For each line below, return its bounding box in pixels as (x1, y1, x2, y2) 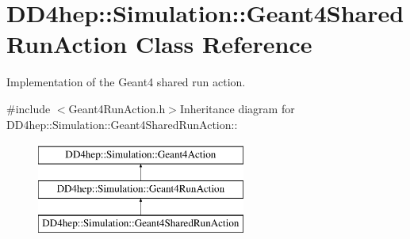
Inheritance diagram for (179, 100, 295, 116)
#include (6, 100, 51, 116)
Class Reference (135, 28, 312, 60)
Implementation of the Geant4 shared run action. (6, 74, 246, 90)
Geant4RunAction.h (68, 100, 166, 116)
